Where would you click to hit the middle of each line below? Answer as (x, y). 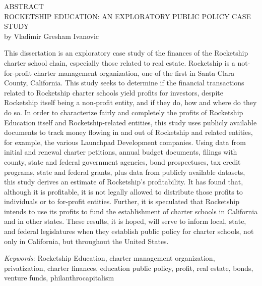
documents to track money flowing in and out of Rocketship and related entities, (128, 132)
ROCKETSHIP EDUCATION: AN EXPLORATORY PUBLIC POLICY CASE (128, 16)
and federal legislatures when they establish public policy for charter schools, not (129, 231)
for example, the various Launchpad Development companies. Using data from (125, 142)
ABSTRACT (24, 6)
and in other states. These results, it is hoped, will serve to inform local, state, (125, 221)
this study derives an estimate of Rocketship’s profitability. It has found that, (124, 182)
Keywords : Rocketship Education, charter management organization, (110, 258)
